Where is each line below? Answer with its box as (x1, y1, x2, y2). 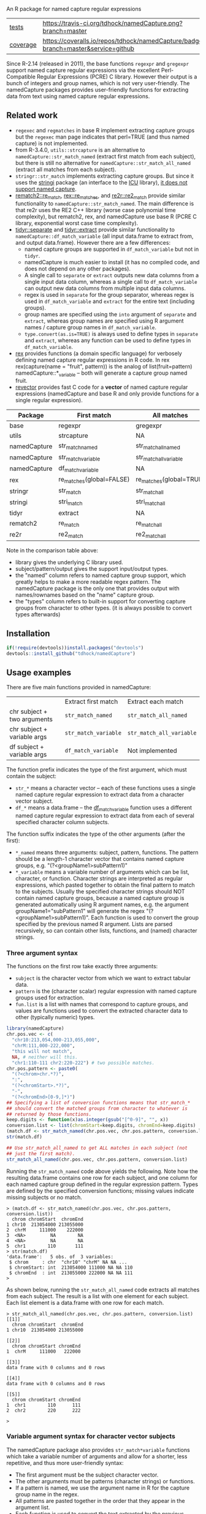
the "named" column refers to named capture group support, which (15, 572, 186, 579)
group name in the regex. (15, 1490, 79, 1498)
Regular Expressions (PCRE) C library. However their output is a (36, 73, 197, 80)
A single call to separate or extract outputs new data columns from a (24, 271, 199, 278)
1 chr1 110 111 (6, 1402, 81, 1408)
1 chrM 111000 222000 (6, 1348, 81, 1355)
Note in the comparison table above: (6, 546, 98, 554)
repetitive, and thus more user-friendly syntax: (6, 1459, 124, 1466)
